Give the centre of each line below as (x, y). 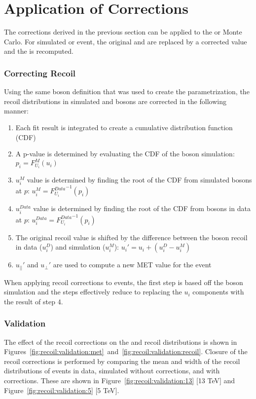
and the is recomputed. (39, 51)
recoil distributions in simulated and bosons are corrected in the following (115, 101)
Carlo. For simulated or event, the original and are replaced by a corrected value (126, 41)
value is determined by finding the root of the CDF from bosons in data (142, 208)
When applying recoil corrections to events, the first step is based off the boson (124, 282)
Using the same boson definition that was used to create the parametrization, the (127, 91)
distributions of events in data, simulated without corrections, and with (112, 371)
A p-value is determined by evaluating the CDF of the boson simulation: (125, 154)
